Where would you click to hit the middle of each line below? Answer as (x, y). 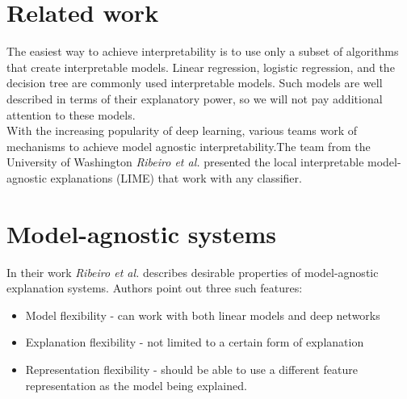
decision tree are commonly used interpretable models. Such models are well (195, 83)
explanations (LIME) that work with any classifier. (176, 177)
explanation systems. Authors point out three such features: (155, 288)
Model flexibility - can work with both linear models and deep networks (203, 315)
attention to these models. (71, 114)
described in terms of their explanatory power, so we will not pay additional (195, 98)
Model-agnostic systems (142, 233)
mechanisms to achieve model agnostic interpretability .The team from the (189, 146)
